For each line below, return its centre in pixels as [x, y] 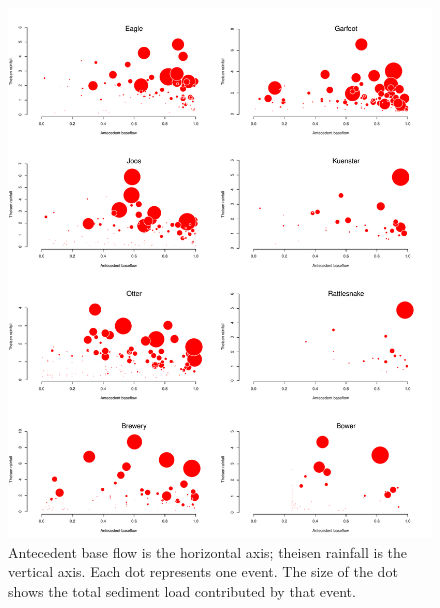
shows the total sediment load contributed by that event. [182, 590]
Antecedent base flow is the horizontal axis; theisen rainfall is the [208, 551]
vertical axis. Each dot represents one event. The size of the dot [203, 571]
